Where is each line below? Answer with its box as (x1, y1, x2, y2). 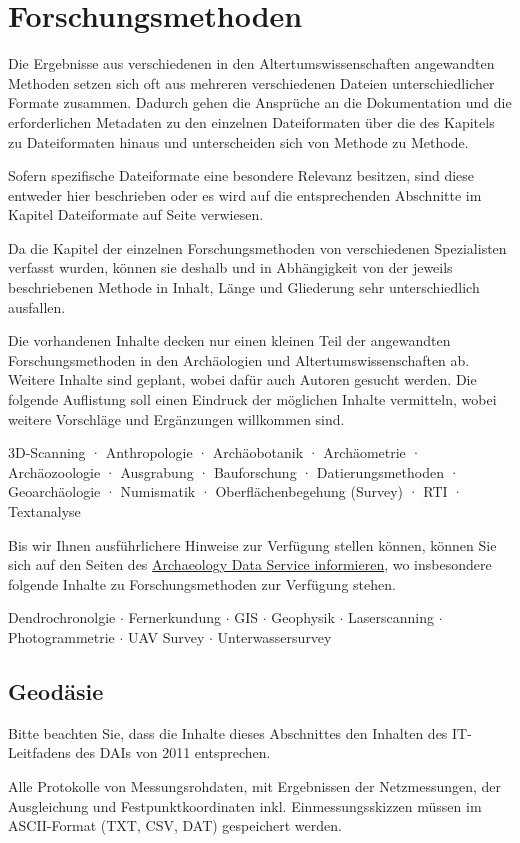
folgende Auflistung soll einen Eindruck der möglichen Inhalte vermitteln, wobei (8, 389, 497, 410)
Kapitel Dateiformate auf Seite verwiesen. (8, 204, 264, 225)
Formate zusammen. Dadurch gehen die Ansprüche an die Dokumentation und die (8, 92, 512, 113)
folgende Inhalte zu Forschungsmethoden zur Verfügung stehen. (8, 573, 396, 594)
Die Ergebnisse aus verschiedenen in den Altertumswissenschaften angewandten (8, 53, 495, 74)
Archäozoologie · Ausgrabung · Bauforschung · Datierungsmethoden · (8, 461, 460, 482)
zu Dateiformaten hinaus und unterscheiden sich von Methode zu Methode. (8, 131, 469, 152)
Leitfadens (8, 742, 71, 763)
